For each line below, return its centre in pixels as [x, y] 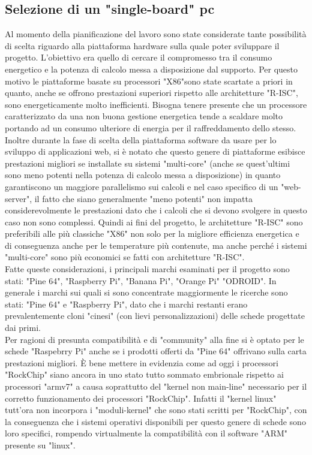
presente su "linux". [40, 445]
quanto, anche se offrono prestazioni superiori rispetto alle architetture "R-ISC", [151, 93]
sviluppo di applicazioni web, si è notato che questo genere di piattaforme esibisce [155, 151]
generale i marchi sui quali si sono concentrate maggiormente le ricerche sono [146, 292]
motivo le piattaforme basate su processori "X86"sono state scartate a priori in [149, 81]
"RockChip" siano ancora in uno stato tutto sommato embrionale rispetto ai [144, 374]
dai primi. [23, 328]
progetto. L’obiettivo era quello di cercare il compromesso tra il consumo [139, 57]
